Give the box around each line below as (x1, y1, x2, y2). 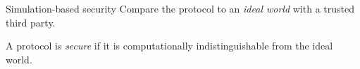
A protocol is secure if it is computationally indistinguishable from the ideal (6, 38, 333, 53)
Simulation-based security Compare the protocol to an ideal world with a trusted (6, 1, 354, 15)
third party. (6, 15, 56, 29)
